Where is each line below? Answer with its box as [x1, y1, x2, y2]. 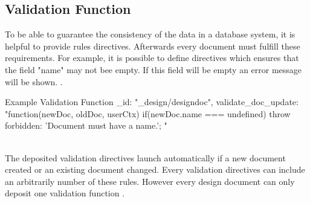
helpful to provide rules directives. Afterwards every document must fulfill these [5, 39, 300, 52]
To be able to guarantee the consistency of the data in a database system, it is [5, 28, 295, 40]
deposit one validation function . [5, 187, 125, 199]
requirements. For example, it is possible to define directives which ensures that [5, 51, 299, 64]
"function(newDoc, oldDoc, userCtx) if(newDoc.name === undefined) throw [5, 107, 291, 120]
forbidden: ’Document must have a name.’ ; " [5, 119, 167, 132]
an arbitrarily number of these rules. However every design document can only [5, 175, 295, 187]
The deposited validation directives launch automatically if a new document [5, 151, 286, 164]
